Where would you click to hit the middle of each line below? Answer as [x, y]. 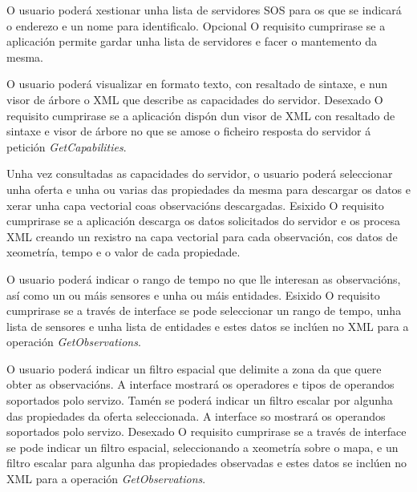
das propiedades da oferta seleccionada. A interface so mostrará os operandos [196, 415]
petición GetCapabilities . [67, 146]
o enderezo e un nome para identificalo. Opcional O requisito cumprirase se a [196, 25]
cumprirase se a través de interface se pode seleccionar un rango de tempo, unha [204, 311]
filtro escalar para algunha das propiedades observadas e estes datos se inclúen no [207, 463]
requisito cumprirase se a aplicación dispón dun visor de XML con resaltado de [201, 115]
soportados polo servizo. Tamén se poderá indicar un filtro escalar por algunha [200, 400]
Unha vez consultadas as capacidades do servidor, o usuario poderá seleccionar [200, 173]
